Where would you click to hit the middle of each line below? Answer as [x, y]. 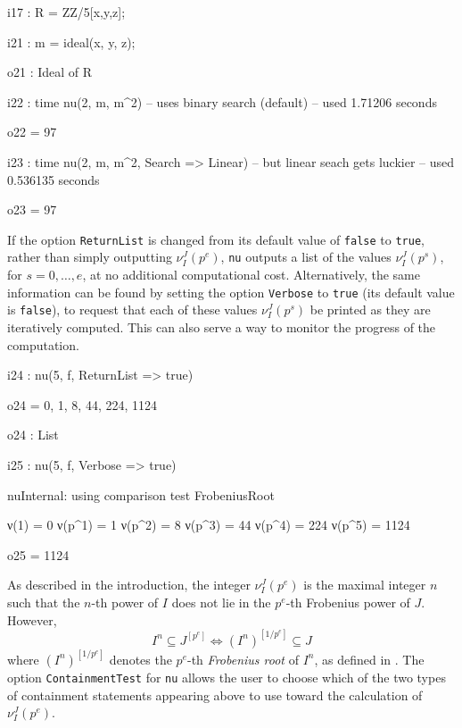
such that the [44, 602]
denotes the [140, 659]
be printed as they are [370, 310]
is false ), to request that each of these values [132, 310]
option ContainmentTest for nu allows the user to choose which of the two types [227, 677]
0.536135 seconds [54, 179]
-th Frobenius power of [348, 602]
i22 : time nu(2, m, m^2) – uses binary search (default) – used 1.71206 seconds [222, 101]
